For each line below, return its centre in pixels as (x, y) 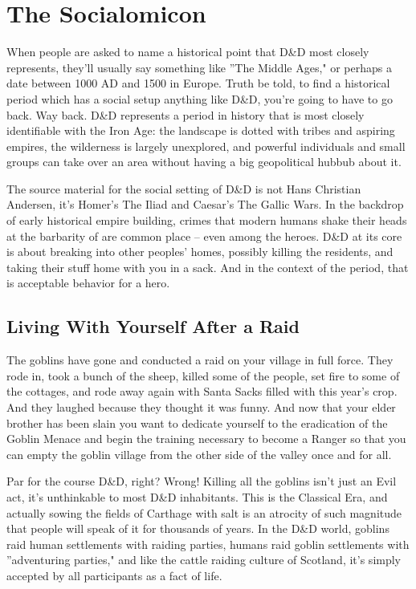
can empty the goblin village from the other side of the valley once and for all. (199, 454)
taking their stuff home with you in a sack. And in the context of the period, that (208, 267)
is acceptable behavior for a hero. (88, 283)
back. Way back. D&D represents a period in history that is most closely (186, 114)
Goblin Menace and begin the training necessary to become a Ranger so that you (206, 439)
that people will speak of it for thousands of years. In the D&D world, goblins (198, 528)
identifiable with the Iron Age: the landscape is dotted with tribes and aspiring (201, 130)
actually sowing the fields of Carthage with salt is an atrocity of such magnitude (204, 512)
